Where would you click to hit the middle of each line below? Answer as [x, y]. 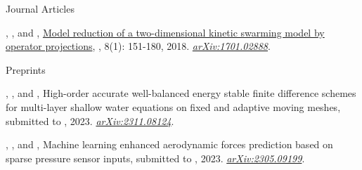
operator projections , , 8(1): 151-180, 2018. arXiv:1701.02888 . [138, 46]
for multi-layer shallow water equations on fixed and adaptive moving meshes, [173, 106]
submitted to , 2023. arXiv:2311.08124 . [90, 120]
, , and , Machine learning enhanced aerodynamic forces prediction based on [169, 144]
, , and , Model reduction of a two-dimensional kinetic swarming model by [165, 32]
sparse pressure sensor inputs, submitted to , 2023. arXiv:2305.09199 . [155, 158]
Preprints [26, 69]
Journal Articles [40, 8]
